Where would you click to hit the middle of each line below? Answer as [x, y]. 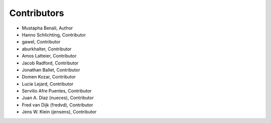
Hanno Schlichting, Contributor [54, 34]
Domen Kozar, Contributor [49, 77]
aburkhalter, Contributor [47, 49]
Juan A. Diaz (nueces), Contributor [58, 98]
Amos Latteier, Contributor [49, 56]
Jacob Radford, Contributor [50, 63]
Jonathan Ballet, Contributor [51, 69]
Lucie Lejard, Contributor [48, 84]
